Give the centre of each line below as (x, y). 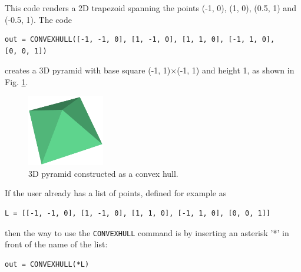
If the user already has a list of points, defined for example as (116, 193)
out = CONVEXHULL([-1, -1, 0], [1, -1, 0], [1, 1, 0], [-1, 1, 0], (140, 40)
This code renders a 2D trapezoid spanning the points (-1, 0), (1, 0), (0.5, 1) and (150, 8)
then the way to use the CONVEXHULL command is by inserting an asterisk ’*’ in (147, 232)
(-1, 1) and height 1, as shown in (236, 70)
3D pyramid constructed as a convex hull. (103, 173)
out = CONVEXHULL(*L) (47, 264)
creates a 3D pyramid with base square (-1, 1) (88, 70)
